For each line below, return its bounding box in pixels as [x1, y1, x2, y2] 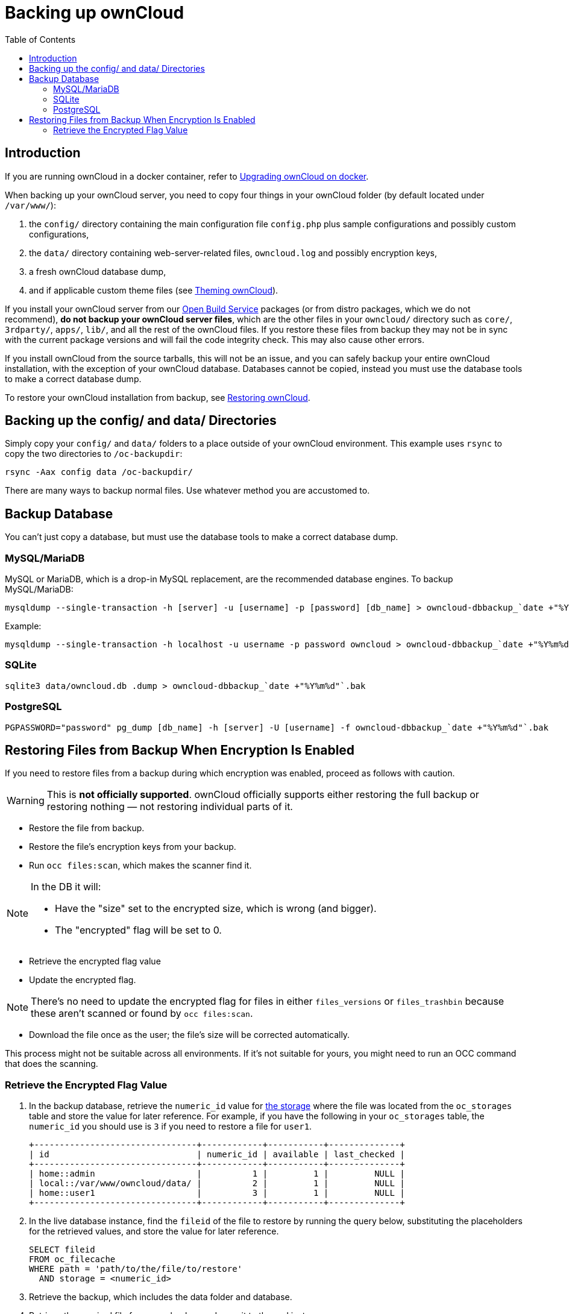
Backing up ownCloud [5, 2, 184, 23]
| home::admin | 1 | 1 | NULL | [29, 1169, 405, 1179]
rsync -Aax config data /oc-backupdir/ [5, 467, 193, 477]
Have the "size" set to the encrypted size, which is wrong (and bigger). [55, 902, 377, 915]
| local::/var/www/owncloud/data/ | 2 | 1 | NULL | [29, 1178, 405, 1189]
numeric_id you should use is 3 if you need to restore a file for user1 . [29, 1121, 312, 1132]
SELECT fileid [29, 1245, 95, 1255]
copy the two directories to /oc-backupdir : [5, 448, 183, 459]
